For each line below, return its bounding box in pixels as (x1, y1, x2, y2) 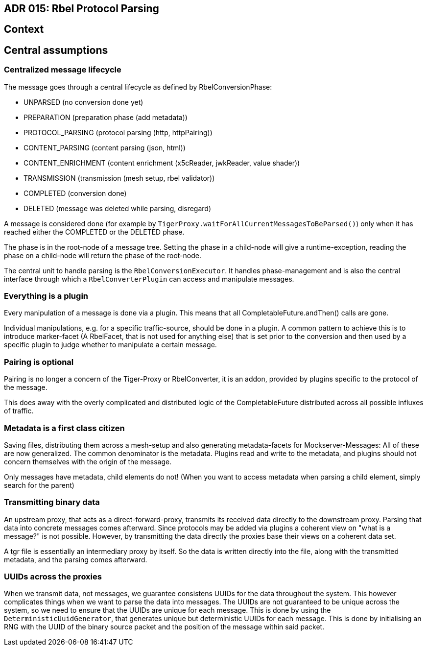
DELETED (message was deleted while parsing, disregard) (24, 204, 212, 213)
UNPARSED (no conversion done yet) (24, 97, 143, 106)
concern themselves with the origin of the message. (4, 457, 172, 466)
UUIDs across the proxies (4, 572, 102, 582)
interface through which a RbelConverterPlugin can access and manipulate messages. (4, 274, 294, 283)
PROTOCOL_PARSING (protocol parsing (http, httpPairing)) (24, 128, 213, 137)
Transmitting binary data (4, 497, 100, 507)
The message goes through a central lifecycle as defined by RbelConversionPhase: (4, 82, 272, 91)
